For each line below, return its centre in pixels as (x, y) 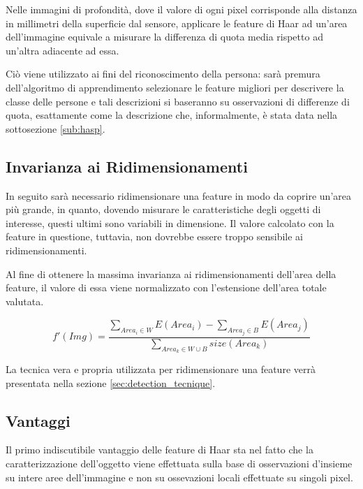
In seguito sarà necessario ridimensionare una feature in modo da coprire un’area (178, 195)
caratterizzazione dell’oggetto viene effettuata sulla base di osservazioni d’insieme (179, 463)
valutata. (25, 301)
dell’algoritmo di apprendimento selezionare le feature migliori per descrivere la (175, 87)
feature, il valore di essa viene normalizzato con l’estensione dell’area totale (166, 287)
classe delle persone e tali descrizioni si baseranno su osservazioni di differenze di (178, 101)
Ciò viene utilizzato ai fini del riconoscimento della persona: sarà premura (163, 74)
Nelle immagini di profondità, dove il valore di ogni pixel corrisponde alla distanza (181, 9)
